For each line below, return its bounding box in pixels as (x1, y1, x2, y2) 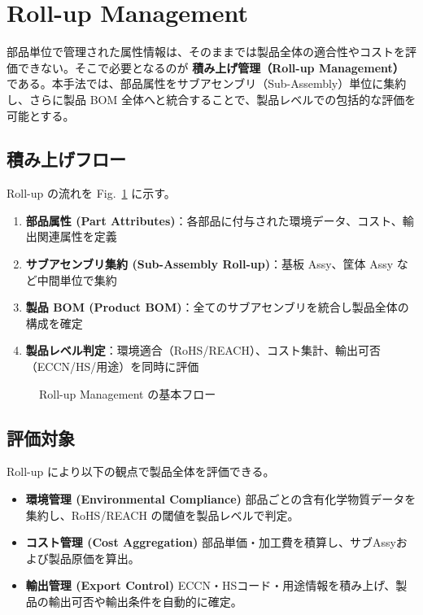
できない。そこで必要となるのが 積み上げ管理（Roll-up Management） (17, 59, 404, 76)
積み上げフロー (7, 146, 126, 172)
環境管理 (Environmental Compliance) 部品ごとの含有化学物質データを (25, 491, 416, 508)
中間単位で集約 (37, 271, 117, 288)
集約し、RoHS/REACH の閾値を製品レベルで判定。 (25, 506, 299, 523)
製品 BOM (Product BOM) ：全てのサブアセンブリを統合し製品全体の (25, 299, 409, 316)
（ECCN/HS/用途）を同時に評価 (25, 358, 199, 375)
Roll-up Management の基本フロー (39, 385, 216, 402)
